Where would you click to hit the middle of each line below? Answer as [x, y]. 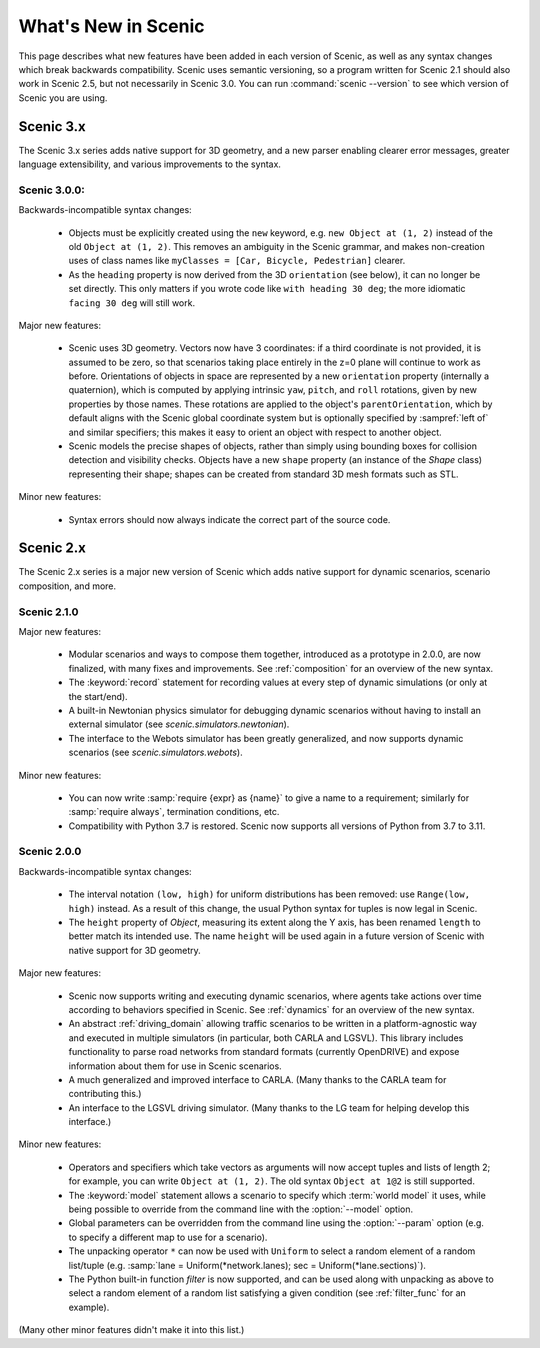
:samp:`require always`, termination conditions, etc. [174, 812]
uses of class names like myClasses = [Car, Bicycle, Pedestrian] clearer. [237, 261]
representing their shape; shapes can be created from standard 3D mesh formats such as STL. [263, 474]
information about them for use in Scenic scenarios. [175, 1066]
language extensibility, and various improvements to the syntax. [150, 164]
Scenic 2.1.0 [48, 612]
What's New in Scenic [111, 26]
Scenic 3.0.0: [51, 190]
